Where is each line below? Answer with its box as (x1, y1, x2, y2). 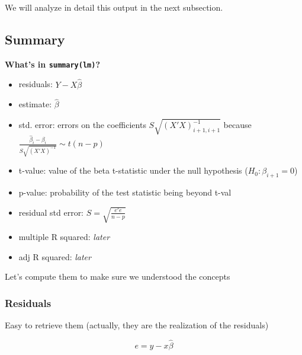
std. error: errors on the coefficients (18, 119, 146, 131)
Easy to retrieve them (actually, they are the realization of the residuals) (5, 319, 269, 331)
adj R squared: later (18, 250, 91, 263)
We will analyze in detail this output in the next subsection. (5, 1, 223, 13)
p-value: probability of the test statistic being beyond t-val (18, 186, 232, 198)
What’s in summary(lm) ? (5, 57, 100, 70)
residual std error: (18, 206, 84, 218)
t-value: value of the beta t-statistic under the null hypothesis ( (18, 164, 248, 177)
